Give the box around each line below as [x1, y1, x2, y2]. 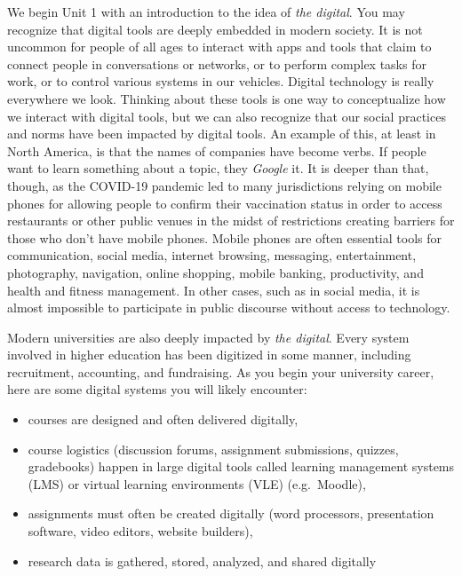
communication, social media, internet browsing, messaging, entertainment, [7, 246, 417, 264]
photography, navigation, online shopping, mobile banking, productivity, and [7, 263, 424, 281]
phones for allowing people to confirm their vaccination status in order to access [7, 193, 442, 212]
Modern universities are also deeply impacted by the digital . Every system [7, 327, 410, 346]
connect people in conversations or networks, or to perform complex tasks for [7, 54, 426, 73]
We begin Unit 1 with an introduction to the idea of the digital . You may [7, 3, 405, 20]
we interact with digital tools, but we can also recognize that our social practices [7, 107, 446, 125]
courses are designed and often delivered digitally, [28, 410, 299, 429]
